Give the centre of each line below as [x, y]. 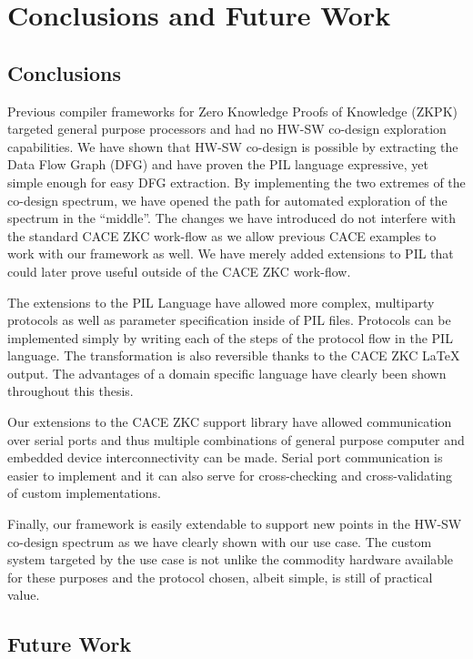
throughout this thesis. [70, 391]
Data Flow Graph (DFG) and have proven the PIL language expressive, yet [218, 164]
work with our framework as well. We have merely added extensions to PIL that [231, 253]
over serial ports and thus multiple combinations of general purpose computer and [236, 439]
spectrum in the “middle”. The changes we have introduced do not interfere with [232, 218]
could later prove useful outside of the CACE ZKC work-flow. [179, 271]
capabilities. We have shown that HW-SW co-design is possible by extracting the [233, 146]
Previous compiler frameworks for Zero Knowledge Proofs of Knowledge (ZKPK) [232, 111]
